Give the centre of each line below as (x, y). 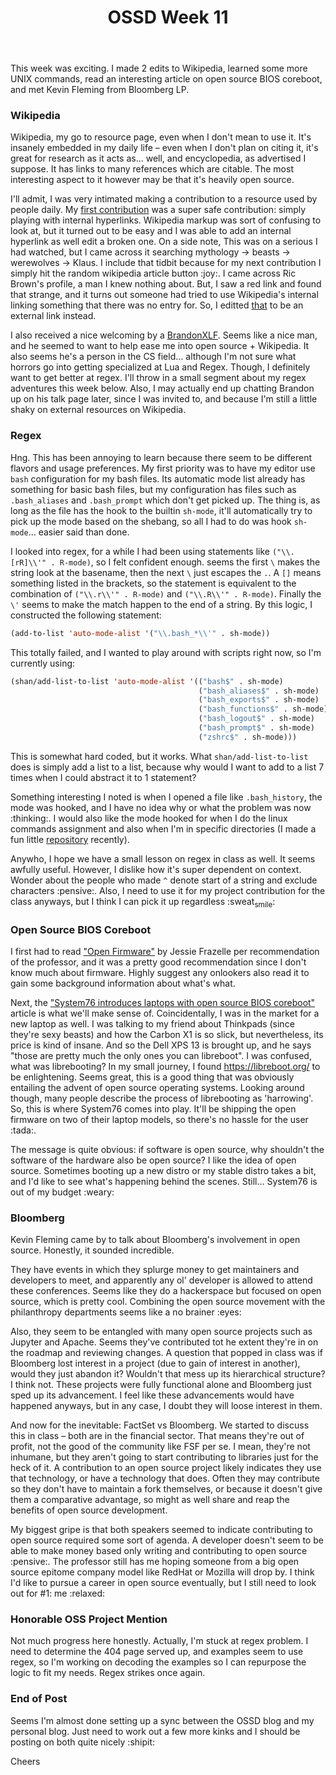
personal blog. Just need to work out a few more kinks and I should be (155, 1731)
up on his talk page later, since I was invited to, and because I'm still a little (164, 399)
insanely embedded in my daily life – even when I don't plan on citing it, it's (164, 148)
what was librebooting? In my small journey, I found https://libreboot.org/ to (165, 1066)
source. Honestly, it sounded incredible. (92, 1250)
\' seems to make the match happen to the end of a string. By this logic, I (161, 604)
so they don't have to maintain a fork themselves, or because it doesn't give (166, 1489)
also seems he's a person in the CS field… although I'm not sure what (153, 357)
